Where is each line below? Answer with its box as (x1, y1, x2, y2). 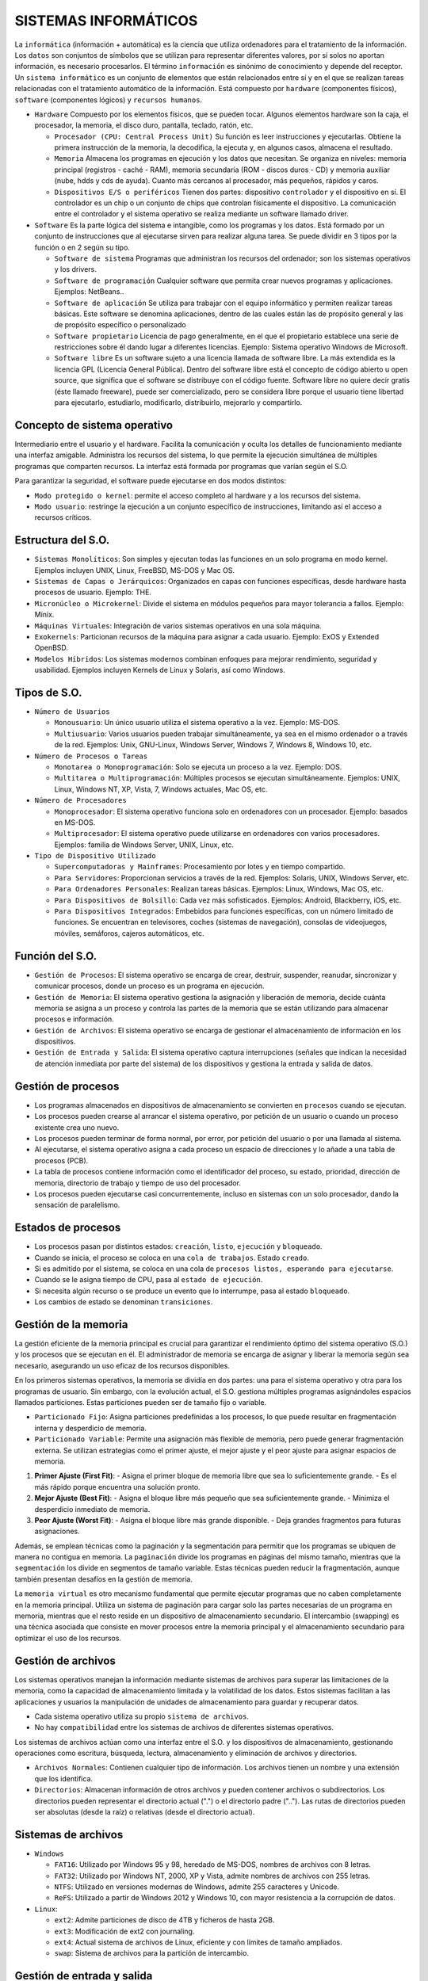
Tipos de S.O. (14, 685, 82, 699)
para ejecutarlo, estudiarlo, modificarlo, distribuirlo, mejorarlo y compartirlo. (54, 398, 303, 407)
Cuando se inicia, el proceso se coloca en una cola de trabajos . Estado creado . (34, 1253, 309, 1262)
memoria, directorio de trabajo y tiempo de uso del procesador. (34, 1178, 242, 1188)
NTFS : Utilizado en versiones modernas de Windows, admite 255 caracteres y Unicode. (54, 1882, 340, 1891)
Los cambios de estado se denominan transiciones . (34, 1297, 213, 1307)
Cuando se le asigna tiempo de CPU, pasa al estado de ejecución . (34, 1275, 263, 1284)
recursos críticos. (34, 513, 92, 522)
